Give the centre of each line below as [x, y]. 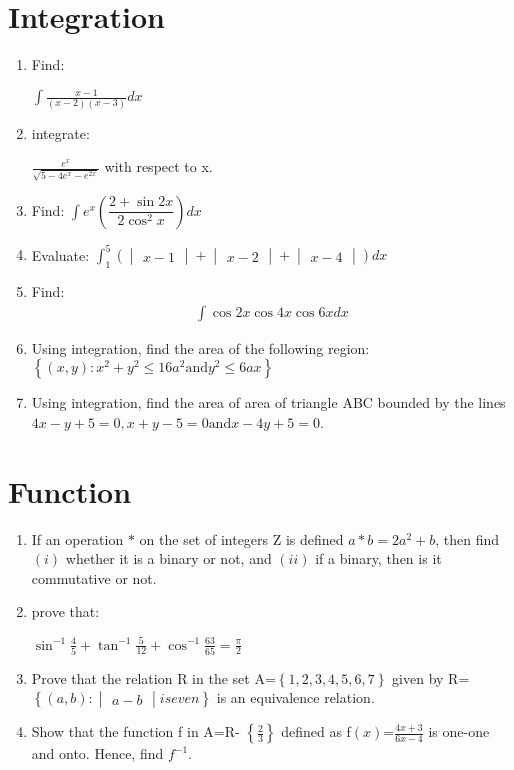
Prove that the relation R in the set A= [153, 677]
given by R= [431, 677]
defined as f [316, 731]
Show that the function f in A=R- [135, 731]
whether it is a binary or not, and [168, 558]
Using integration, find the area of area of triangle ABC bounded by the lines [268, 402]
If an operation [77, 538]
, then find [467, 538]
